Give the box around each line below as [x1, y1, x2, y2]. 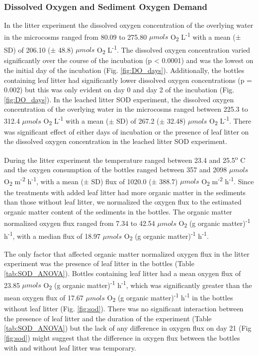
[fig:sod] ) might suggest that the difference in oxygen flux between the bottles [4, 333, 240, 343]
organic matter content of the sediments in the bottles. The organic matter [4, 206, 232, 216]
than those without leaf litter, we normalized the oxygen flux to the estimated [4, 197, 242, 207]
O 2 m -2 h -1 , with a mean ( [4, 174, 84, 188]
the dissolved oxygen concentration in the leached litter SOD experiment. [4, 136, 227, 146]
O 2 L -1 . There [209, 114, 252, 127]
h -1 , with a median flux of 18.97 [4, 229, 101, 241]
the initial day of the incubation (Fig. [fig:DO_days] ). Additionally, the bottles [4, 65, 245, 75]
